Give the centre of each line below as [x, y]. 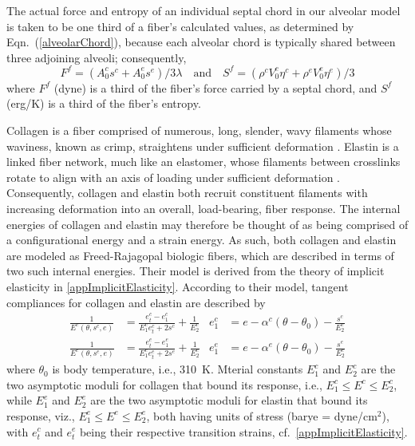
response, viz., [41, 415]
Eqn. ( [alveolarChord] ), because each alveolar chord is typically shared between [201, 42]
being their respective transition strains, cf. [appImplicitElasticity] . [243, 431]
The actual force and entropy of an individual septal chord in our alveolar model [204, 10]
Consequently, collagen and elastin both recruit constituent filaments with [187, 193]
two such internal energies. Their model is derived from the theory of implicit [196, 271]
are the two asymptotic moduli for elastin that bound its [229, 400]
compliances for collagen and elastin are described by [136, 302]
